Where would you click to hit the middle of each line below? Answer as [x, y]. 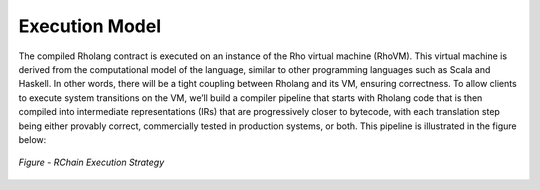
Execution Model [90, 26]
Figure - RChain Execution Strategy [91, 162]
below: [32, 139]
